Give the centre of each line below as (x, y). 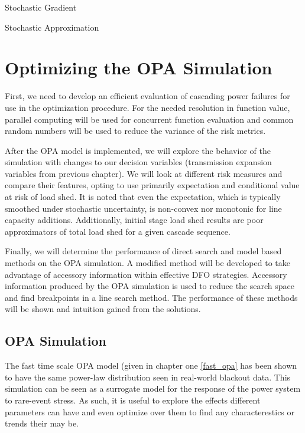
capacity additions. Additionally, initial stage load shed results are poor (134, 220)
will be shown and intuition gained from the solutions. (103, 309)
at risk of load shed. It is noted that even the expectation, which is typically (143, 197)
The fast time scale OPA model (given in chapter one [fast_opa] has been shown (151, 365)
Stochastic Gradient (41, 7)
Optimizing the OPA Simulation (139, 68)
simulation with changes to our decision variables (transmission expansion (138, 162)
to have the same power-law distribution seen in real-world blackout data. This (148, 377)
